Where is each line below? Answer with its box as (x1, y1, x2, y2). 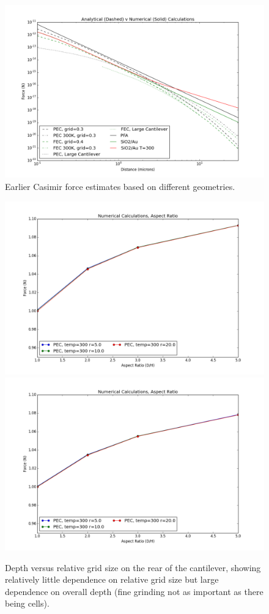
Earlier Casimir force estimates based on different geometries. (5, 180, 235, 192)
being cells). (5, 597, 50, 610)
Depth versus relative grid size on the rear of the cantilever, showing (5, 561, 261, 574)
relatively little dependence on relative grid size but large (5, 573, 219, 586)
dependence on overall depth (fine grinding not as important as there (5, 585, 263, 597)
